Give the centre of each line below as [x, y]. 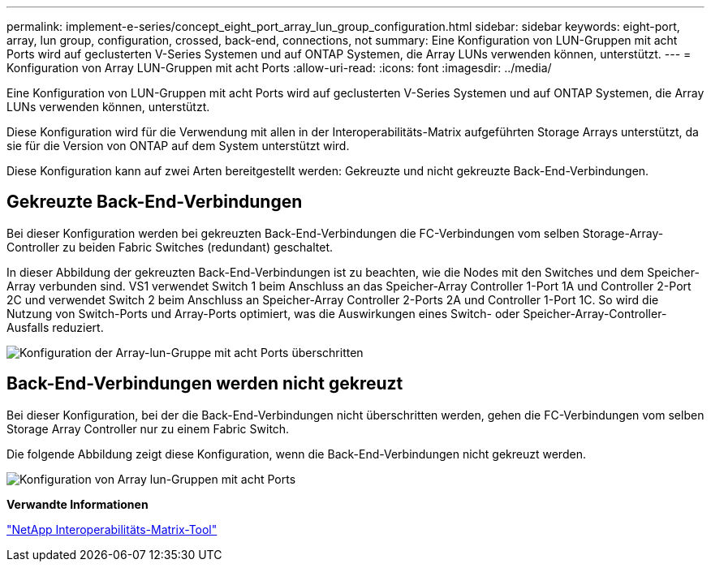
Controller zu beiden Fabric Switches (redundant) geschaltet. [170, 247]
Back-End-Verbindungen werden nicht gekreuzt [205, 384]
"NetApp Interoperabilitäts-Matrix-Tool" [112, 529]
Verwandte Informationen [78, 504]
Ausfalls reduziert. [55, 327]
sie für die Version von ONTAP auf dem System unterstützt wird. [178, 146]
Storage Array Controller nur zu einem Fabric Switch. [148, 428]
